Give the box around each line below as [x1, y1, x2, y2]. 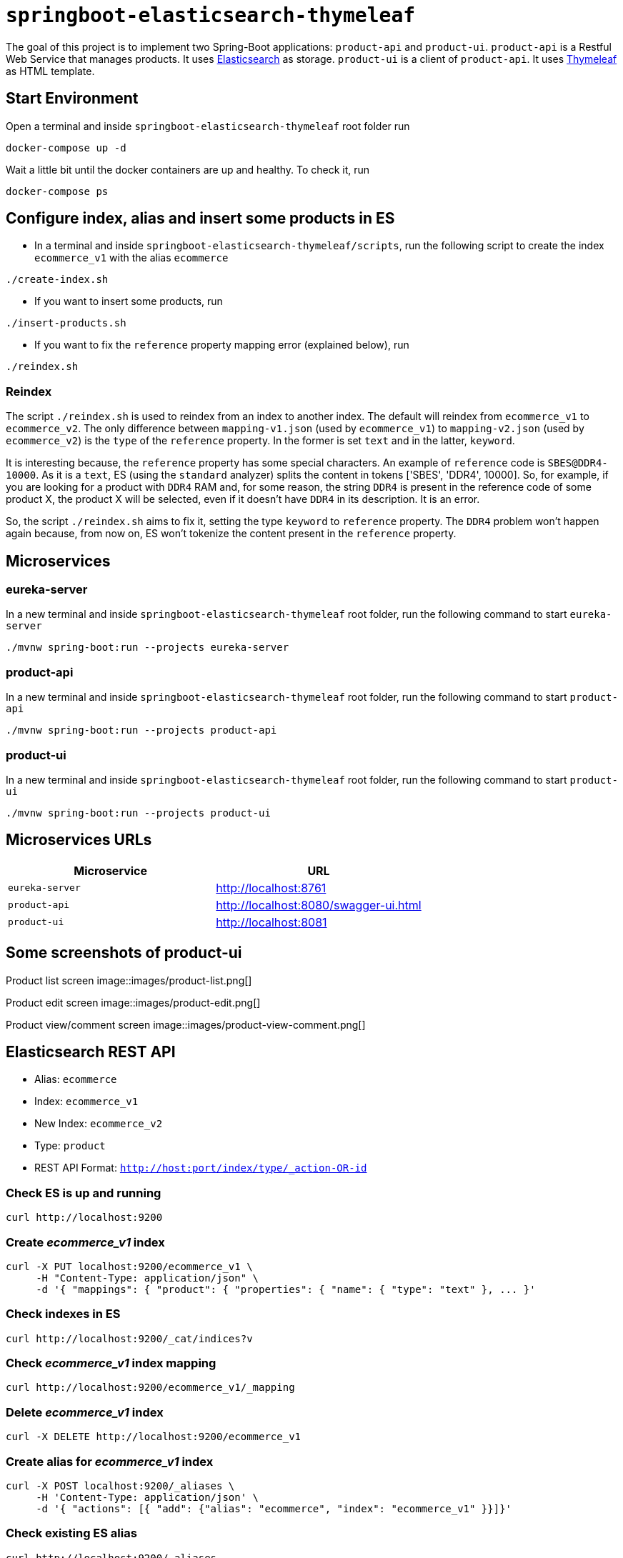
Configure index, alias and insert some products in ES [6, 209, 395, 228]
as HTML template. [6, 64, 95, 77]
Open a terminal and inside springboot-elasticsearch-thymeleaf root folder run [6, 119, 410, 132]
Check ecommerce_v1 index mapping [6, 1356, 216, 1371]
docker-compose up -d [6, 141, 126, 154]
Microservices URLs [6, 831, 152, 849]
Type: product [34, 1139, 106, 1152]
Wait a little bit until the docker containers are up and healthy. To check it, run [6, 163, 370, 176]
